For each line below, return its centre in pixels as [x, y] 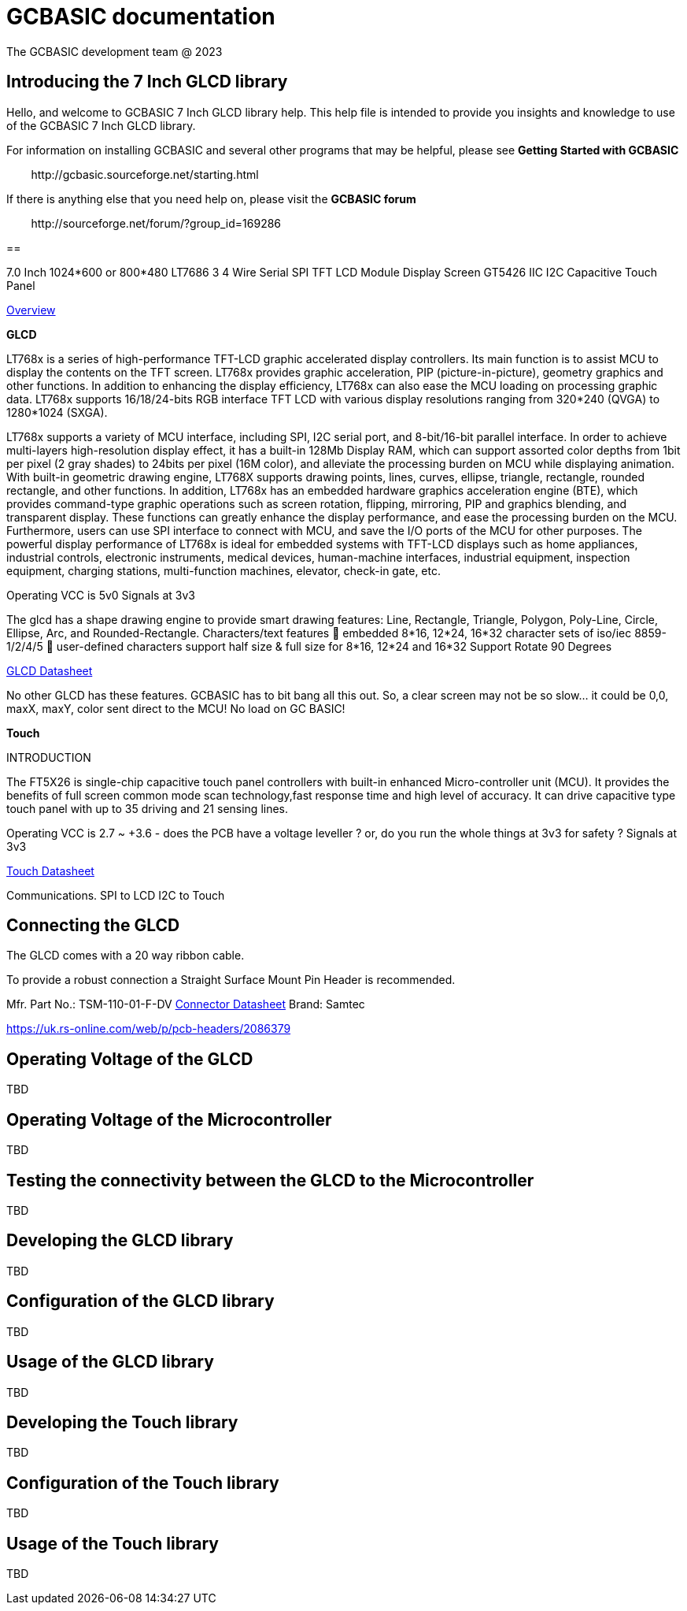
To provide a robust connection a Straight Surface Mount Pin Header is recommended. [231, 980]
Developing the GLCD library [120, 1241]
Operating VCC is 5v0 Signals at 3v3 [101, 595]
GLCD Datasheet [50, 670]
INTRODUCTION [49, 757]
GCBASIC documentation [141, 17]
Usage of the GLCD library [110, 1362]
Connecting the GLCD [93, 926]
